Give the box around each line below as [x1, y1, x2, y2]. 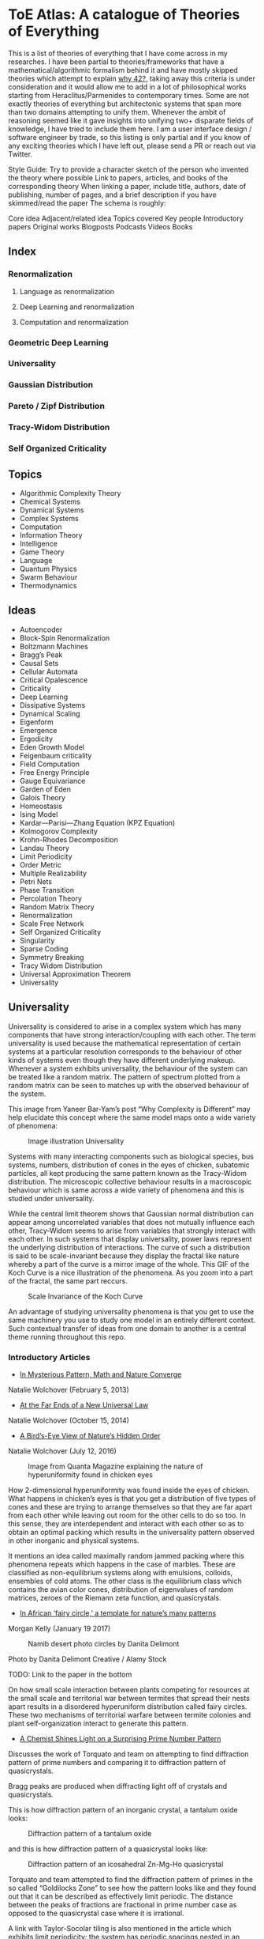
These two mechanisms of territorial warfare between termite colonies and [8, 1710, 251, 1719]
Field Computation [19, 759, 80, 769]
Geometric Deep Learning [8, 337, 109, 348]
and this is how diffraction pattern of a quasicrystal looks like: [8, 1844, 208, 1854]
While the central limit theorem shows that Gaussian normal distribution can [8, 1208, 254, 1219]
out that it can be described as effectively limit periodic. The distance [8, 1892, 233, 1901]
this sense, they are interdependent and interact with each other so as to [8, 1518, 244, 1528]
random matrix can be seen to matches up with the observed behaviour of [8, 1080, 250, 1090]
